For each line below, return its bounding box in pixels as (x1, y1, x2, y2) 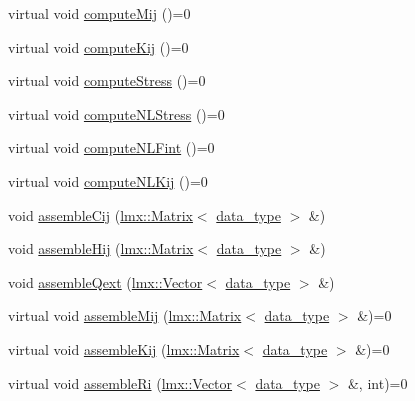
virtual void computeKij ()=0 (8, 36, 189, 57)
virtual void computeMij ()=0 (8, 3, 191, 23)
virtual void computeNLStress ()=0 (8, 103, 225, 124)
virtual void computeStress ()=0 (8, 70, 206, 91)
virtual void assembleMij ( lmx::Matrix (8, 305, 242, 326)
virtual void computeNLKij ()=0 (8, 170, 208, 191)
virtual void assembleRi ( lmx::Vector (8, 372, 233, 393)
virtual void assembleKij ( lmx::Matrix (8, 338, 240, 359)
